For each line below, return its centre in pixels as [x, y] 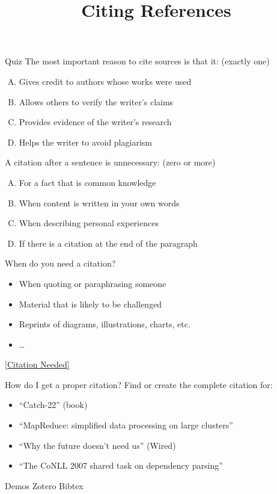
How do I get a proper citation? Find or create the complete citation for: [139, 384]
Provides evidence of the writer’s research [95, 122]
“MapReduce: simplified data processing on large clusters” [126, 425]
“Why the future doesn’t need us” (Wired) [97, 445]
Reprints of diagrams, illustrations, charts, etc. [105, 324]
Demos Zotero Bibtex [44, 485]
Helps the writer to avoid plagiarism [85, 142]
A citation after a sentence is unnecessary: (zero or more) [110, 162]
